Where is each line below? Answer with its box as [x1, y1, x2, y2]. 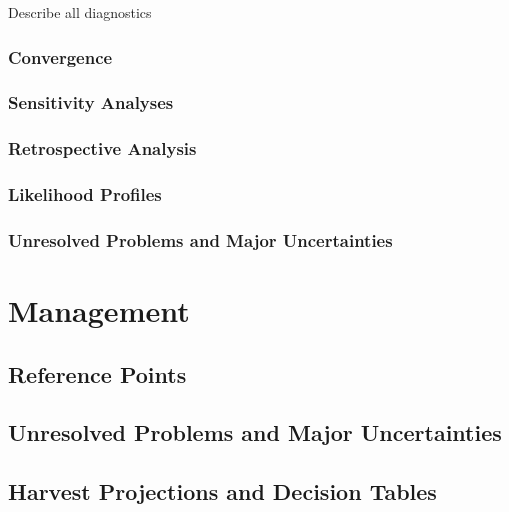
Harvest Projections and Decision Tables [8, 476, 437, 507]
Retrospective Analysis [8, 136, 197, 161]
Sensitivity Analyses [8, 90, 174, 115]
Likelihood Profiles [8, 182, 162, 207]
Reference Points [8, 358, 187, 389]
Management [8, 290, 190, 330]
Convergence [8, 44, 113, 69]
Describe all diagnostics [8, 2, 152, 22]
